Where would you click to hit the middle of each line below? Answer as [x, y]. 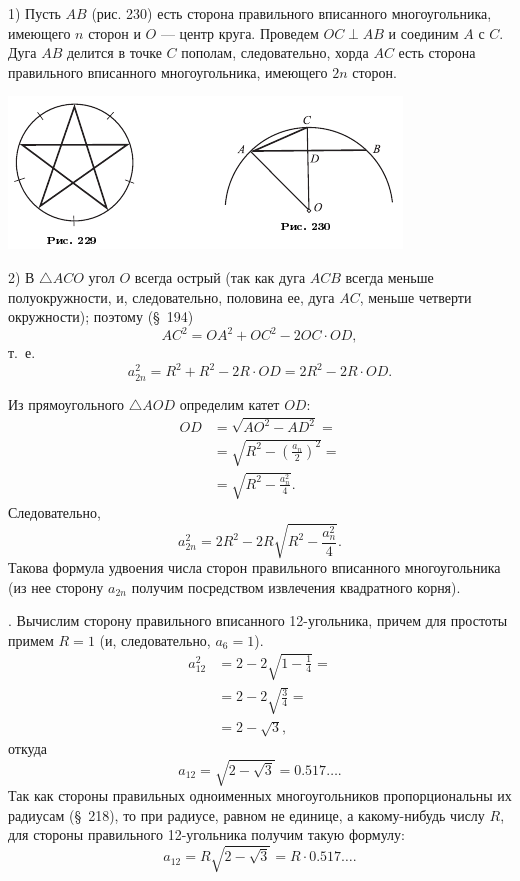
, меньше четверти [415, 296]
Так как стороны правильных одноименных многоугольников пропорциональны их [260, 795]
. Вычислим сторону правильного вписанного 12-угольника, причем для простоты [258, 620]
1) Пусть [34, 13]
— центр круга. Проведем [239, 32]
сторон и [114, 32]
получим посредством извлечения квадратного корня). [296, 586]
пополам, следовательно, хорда [275, 52]
